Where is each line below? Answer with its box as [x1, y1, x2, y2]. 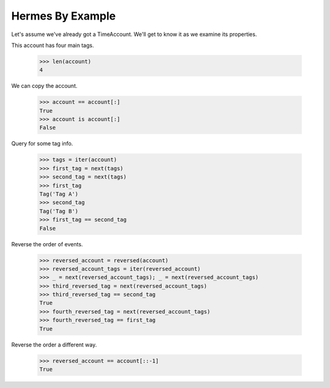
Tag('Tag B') [39, 208, 79, 214]
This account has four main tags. [11, 42, 94, 49]
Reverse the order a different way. [11, 341, 97, 348]
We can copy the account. [11, 82, 78, 90]
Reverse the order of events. [11, 240, 83, 247]
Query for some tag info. [11, 140, 73, 147]
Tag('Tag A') [39, 190, 79, 197]
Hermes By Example [11, 9, 116, 23]
